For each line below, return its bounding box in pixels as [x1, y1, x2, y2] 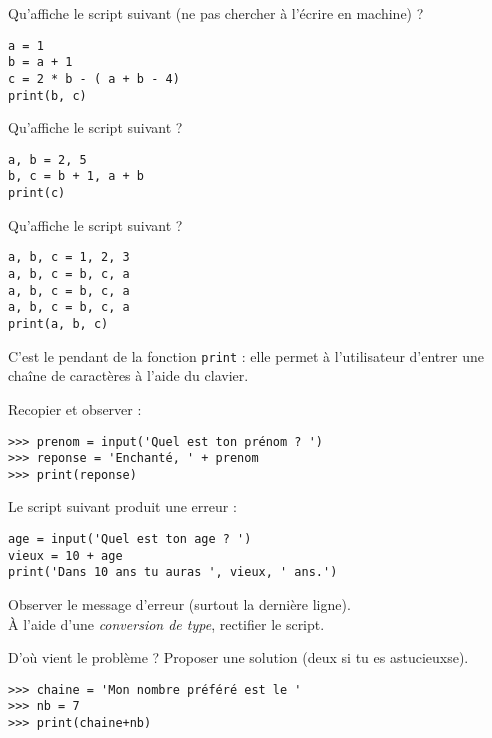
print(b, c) [8, 88, 87, 103]
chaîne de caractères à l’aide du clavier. [8, 365, 249, 386]
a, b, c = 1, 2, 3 [8, 250, 130, 265]
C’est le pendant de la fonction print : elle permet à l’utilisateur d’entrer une [8, 345, 484, 366]
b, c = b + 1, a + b [8, 169, 145, 184]
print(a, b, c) [8, 317, 109, 331]
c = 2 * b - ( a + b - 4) [8, 71, 180, 86]
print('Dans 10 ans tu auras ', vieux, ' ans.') [8, 565, 338, 580]
